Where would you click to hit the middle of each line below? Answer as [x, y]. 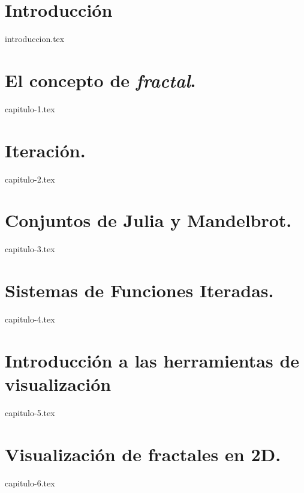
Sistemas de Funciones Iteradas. [139, 290]
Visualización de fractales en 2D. [143, 454]
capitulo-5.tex [30, 412]
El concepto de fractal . [100, 80]
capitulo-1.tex [30, 108]
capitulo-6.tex [30, 482]
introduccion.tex [35, 39]
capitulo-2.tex [30, 179]
